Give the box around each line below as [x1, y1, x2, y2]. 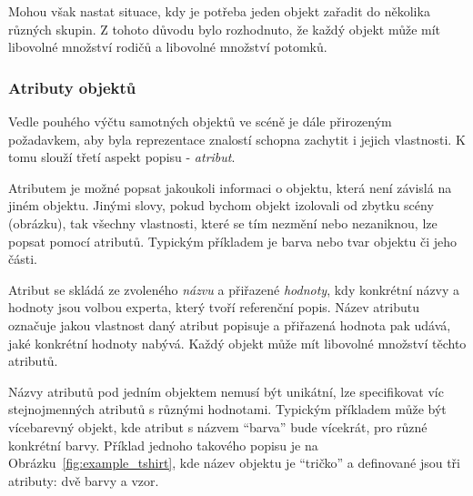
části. [8, 249, 37, 268]
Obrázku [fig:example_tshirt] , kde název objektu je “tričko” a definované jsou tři [8, 453, 460, 472]
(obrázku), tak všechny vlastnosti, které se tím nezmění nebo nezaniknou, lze [8, 213, 438, 232]
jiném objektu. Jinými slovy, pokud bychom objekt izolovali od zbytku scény [8, 196, 434, 215]
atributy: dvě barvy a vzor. [8, 471, 159, 490]
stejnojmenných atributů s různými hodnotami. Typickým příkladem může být [8, 400, 447, 419]
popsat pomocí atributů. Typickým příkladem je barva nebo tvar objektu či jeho [8, 231, 458, 250]
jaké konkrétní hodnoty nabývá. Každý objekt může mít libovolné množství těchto [8, 333, 467, 352]
